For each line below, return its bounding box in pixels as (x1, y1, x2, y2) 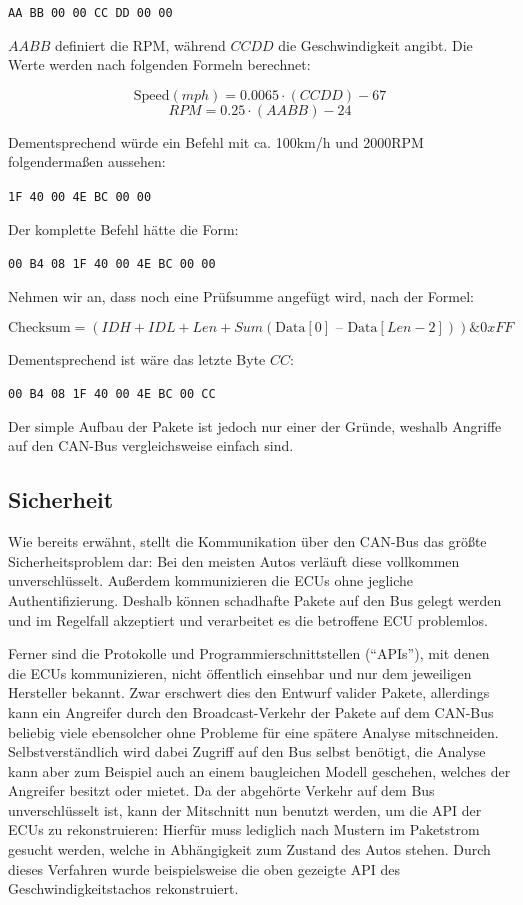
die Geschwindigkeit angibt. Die (278, 34, 473, 55)
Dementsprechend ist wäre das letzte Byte (8, 348, 266, 369)
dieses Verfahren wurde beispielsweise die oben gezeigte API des (8, 858, 400, 879)
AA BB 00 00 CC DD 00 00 (8, 6, 173, 20)
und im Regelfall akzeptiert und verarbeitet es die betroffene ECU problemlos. (8, 609, 488, 630)
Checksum (8, 320, 71, 335)
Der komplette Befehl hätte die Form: (8, 218, 239, 239)
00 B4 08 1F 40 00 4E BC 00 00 (8, 257, 216, 272)
